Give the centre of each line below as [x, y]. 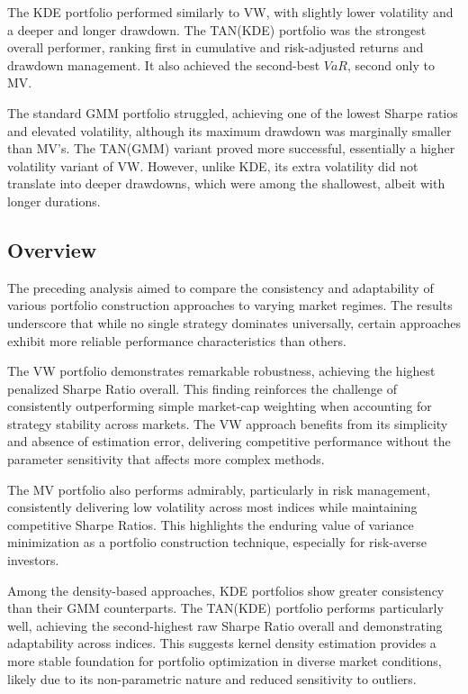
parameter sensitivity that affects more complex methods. [166, 459]
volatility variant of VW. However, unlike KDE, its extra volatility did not [213, 165]
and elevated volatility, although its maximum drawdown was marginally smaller [229, 130]
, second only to [391, 64]
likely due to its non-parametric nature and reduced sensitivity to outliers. [212, 678]
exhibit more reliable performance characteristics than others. [177, 340]
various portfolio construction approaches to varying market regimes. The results [230, 305]
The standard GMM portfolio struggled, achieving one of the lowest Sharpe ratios [233, 112]
